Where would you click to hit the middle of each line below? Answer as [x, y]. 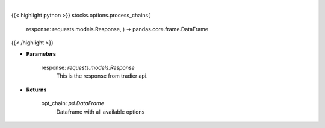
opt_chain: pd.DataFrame [73, 103]
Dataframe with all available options [101, 112]
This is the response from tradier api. [102, 76]
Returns [36, 90]
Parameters [41, 53]
